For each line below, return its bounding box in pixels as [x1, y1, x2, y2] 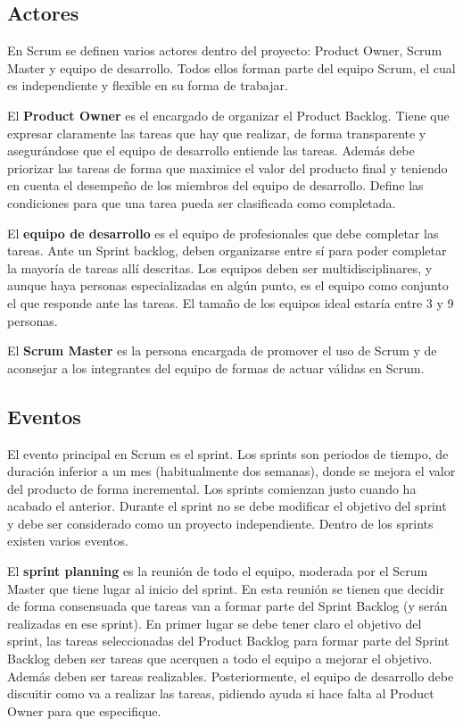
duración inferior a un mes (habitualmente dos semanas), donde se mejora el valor [7, 462, 456, 480]
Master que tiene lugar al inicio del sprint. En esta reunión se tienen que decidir [7, 579, 444, 597]
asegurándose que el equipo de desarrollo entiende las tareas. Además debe [7, 141, 415, 160]
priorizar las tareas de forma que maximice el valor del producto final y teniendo [7, 158, 448, 177]
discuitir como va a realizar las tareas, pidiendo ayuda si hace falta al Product [7, 684, 434, 703]
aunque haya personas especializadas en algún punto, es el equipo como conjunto [7, 276, 449, 295]
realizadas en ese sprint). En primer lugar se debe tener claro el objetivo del [7, 613, 422, 632]
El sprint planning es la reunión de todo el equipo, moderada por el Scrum [7, 562, 428, 580]
